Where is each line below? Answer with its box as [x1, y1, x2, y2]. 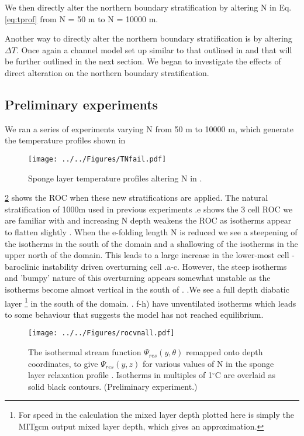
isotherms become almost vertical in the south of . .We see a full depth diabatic [5, 283, 289, 295]
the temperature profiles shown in [5, 134, 126, 146]
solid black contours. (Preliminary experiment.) [28, 380, 198, 392]
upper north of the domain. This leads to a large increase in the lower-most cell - [5, 249, 295, 261]
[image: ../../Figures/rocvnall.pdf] [28, 329, 175, 338]
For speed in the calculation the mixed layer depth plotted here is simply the [18, 408, 294, 421]
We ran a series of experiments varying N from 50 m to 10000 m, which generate [5, 122, 293, 135]
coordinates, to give [28, 357, 98, 369]
